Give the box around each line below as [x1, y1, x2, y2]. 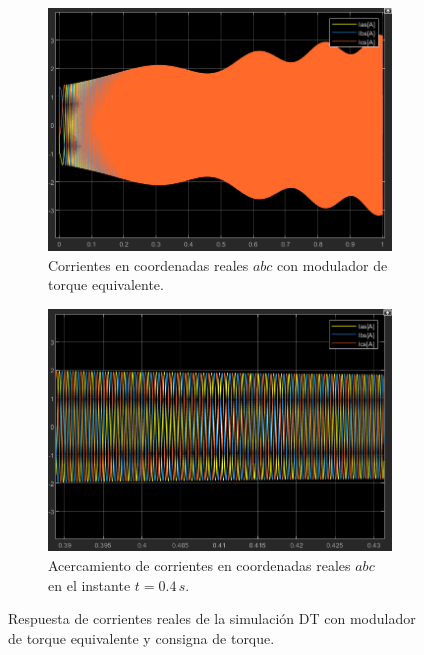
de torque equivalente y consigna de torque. [8, 627, 275, 648]
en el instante [48, 574, 131, 595]
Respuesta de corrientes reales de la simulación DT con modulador [8, 608, 416, 629]
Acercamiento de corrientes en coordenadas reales [48, 554, 351, 575]
